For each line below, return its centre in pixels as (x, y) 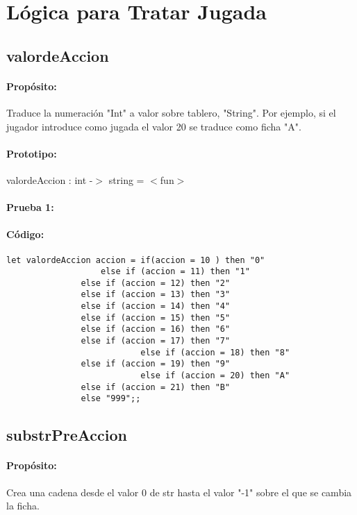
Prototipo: (32, 153)
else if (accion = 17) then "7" (156, 341)
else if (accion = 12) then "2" (156, 283)
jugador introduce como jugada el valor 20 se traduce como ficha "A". (154, 126)
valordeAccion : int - (50, 179)
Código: (25, 234)
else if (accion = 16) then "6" (156, 329)
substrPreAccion (67, 435)
